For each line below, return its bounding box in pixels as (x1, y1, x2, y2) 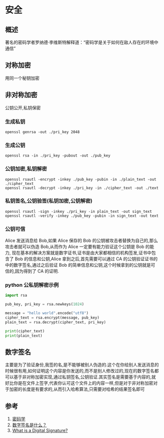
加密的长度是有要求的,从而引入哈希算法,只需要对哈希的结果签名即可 (9, 386, 145, 392)
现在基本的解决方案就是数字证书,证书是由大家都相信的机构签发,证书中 (11, 250, 152, 256)
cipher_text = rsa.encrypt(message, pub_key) (5, 315, 99, 321)
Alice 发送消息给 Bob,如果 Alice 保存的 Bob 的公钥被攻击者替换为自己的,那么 (5, 238, 158, 244)
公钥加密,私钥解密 (5, 165, 47, 172)
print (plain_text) (5, 333, 43, 338)
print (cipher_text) (5, 328, 45, 333)
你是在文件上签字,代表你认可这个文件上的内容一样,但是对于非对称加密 (13, 380, 154, 386)
